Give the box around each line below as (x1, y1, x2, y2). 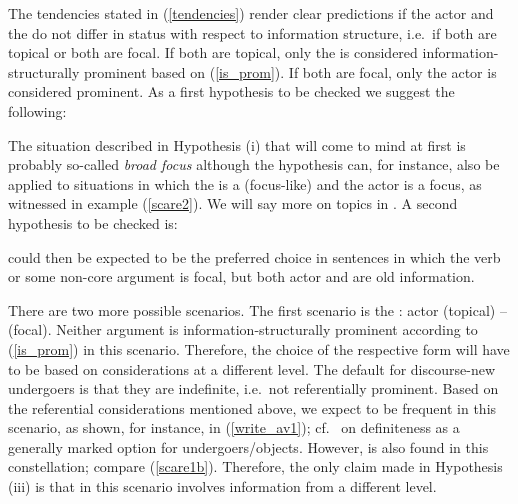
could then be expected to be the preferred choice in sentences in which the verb (8, 246, 501, 267)
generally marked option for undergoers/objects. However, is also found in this (8, 436, 489, 457)
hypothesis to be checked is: (8, 212, 178, 233)
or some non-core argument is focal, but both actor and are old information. (8, 266, 475, 287)
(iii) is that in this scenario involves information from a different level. (8, 476, 437, 497)
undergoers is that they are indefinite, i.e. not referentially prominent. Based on (8, 378, 499, 399)
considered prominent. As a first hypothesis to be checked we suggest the (8, 81, 455, 102)
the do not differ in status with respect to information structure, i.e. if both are (8, 22, 497, 43)
